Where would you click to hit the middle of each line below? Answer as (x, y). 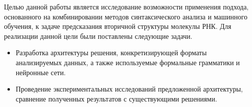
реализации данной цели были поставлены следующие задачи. (98, 36)
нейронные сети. (41, 72)
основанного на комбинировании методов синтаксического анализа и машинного (126, 16)
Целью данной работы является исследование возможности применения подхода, (126, 6)
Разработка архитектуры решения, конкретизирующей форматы (111, 53)
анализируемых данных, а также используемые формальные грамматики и (128, 62)
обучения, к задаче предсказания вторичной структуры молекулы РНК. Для (118, 26)
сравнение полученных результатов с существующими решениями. (116, 98)
